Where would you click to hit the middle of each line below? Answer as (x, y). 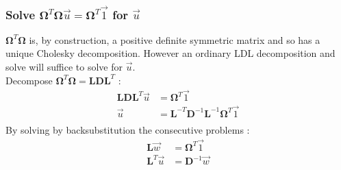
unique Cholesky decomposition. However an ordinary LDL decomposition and (170, 53)
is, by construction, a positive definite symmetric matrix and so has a (175, 39)
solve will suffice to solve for (64, 66)
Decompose (29, 80)
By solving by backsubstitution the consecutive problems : (128, 129)
